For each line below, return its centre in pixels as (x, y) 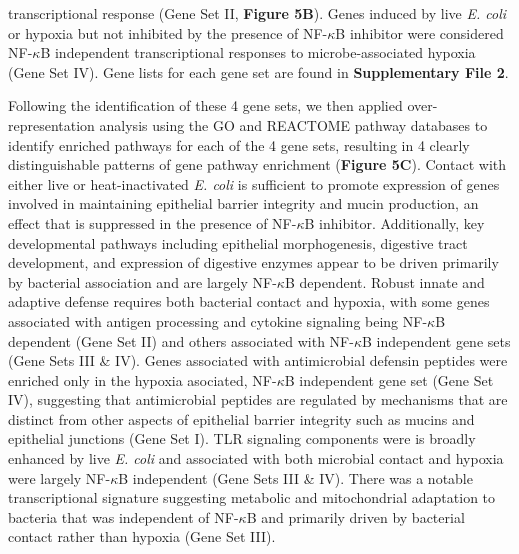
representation (51, 124)
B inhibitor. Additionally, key (394, 222)
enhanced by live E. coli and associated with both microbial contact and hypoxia (256, 458)
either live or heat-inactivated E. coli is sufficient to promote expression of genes (254, 183)
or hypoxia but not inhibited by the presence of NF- (168, 32)
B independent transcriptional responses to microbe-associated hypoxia (258, 52)
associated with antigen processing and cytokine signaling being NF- (218, 320)
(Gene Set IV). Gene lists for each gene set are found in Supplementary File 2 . (258, 71)
